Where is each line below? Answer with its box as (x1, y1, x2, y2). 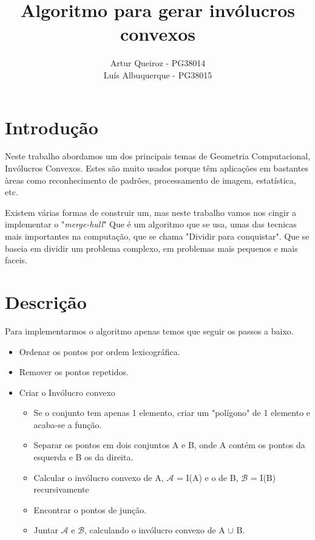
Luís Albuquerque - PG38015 (103, 68, 212, 81)
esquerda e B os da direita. (33, 451, 134, 463)
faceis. (5, 254, 28, 266)
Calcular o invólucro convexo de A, (33, 471, 164, 483)
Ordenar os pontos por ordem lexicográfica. (19, 345, 180, 358)
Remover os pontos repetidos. (19, 365, 129, 378)
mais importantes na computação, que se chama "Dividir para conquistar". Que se (5, 230, 310, 242)
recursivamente (33, 483, 89, 496)
